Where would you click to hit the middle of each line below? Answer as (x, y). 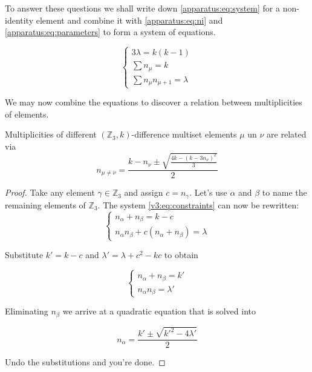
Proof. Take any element (50, 192)
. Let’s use (208, 192)
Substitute (24, 255)
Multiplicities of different (51, 134)
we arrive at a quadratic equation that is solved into (159, 311)
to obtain (181, 255)
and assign (144, 192)
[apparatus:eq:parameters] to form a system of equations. (110, 32)
